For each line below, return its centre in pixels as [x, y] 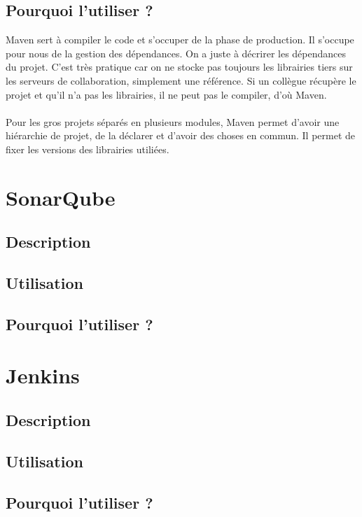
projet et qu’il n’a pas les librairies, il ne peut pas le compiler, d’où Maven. [166, 94]
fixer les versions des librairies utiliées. [88, 149]
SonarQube [61, 197]
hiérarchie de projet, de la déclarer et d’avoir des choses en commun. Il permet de [180, 135]
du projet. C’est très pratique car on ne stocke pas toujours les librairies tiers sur [179, 67]
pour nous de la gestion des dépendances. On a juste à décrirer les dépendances [176, 53]
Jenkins [43, 375]
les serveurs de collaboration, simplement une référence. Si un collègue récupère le [181, 80]
